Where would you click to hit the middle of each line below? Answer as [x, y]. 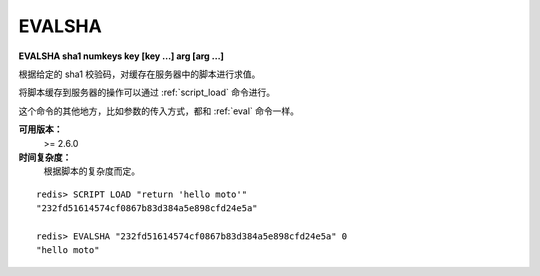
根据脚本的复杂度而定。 [91, 171]
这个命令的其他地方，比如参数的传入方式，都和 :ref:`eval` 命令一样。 [159, 111]
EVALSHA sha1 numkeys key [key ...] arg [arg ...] [121, 56]
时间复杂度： [45, 157]
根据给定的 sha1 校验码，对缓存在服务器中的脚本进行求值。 [139, 74]
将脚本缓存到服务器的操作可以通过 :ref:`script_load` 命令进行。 [146, 92]
